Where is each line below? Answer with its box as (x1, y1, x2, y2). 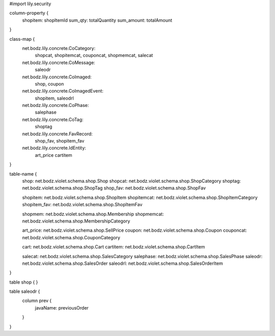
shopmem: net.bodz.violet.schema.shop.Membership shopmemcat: (22, 211, 164, 217)
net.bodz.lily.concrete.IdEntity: (22, 145, 87, 151)
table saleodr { (9, 288, 40, 295)
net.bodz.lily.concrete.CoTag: (22, 116, 84, 122)
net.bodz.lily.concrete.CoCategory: (22, 45, 96, 51)
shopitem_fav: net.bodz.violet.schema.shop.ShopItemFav (22, 202, 143, 208)
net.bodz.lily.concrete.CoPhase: (22, 102, 89, 108)
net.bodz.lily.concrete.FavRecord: (22, 130, 93, 137)
